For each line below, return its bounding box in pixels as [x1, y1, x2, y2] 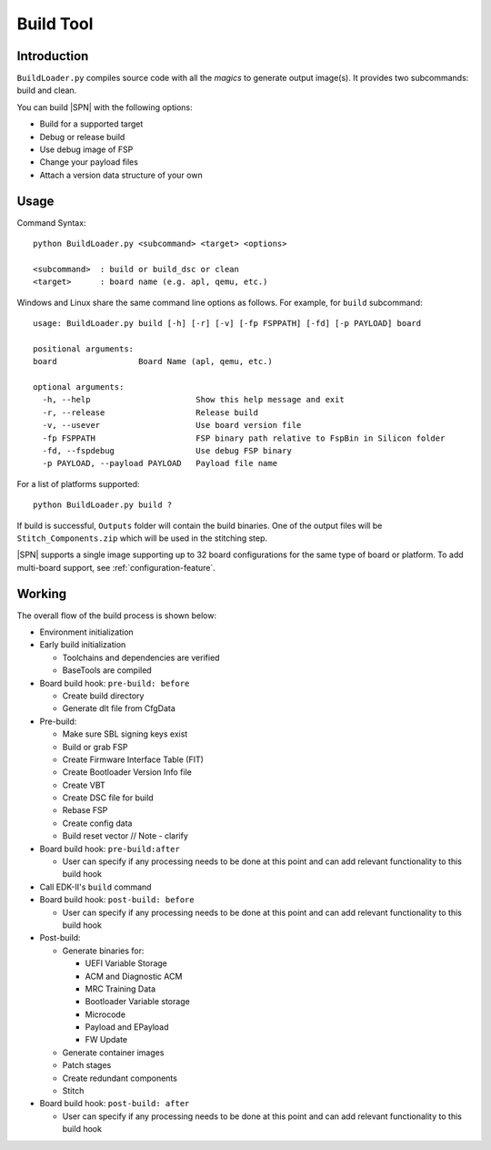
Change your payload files [39, 157, 138, 168]
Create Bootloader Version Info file [62, 767, 193, 778]
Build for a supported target [39, 118, 144, 129]
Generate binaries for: [62, 945, 145, 956]
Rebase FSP [62, 805, 108, 816]
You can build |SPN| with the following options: [16, 101, 193, 113]
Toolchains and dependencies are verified [62, 652, 220, 663]
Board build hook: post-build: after [39, 1098, 190, 1109]
